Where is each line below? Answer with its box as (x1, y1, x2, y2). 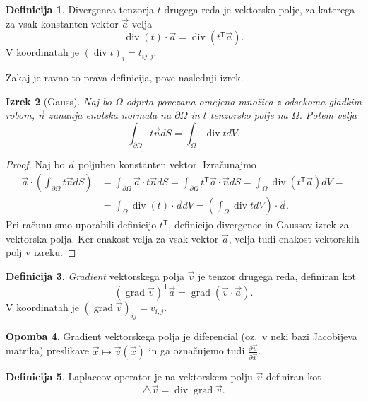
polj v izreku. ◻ (6, 245, 76, 260)
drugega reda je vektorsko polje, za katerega (164, 2, 355, 16)
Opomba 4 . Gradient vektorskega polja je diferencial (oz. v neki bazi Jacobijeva (6, 328, 357, 343)
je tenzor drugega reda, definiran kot (198, 269, 356, 283)
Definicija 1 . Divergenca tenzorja (6, 2, 155, 16)
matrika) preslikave (6, 343, 89, 358)
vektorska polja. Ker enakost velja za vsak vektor (6, 231, 219, 245)
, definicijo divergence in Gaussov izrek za (168, 217, 349, 232)
